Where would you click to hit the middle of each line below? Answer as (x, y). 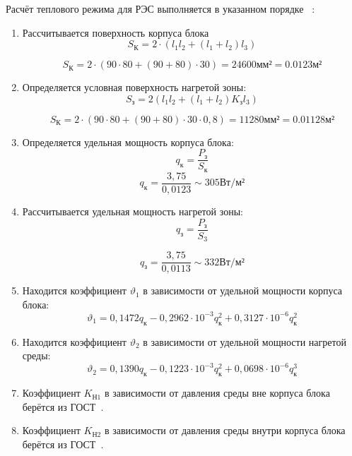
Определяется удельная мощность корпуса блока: (128, 142)
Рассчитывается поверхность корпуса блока (116, 32)
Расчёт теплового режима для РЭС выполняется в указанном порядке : (160, 8)
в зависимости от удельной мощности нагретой (245, 341)
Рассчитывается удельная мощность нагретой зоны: (133, 211)
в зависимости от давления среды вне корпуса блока (217, 393)
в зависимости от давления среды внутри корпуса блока (225, 430)
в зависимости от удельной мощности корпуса (242, 290)
